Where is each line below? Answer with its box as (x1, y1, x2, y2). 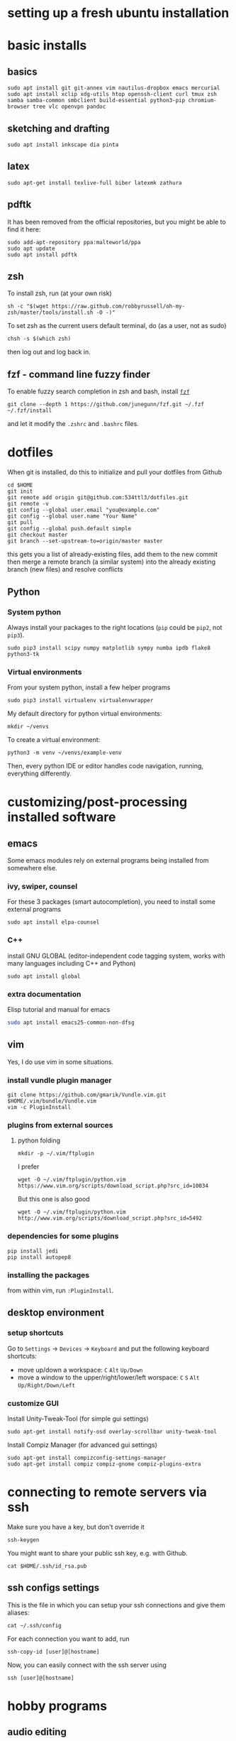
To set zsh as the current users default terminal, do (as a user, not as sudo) (7, 322, 227, 330)
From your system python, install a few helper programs (7, 683, 171, 692)
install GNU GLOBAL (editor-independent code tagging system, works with (7, 951, 225, 960)
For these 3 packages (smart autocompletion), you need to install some (7, 897, 216, 906)
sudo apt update (7, 245, 55, 252)
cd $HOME (7, 481, 33, 489)
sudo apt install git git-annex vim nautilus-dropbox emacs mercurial (7, 84, 220, 92)
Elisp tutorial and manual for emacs (7, 1005, 111, 1014)
